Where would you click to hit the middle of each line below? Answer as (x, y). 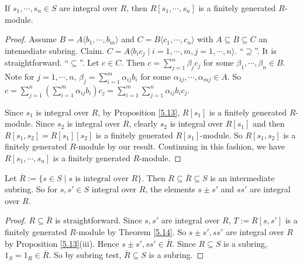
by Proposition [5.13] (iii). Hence (62, 243)
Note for (20, 77)
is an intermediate (242, 177)
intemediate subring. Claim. (55, 50)
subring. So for (31, 189)
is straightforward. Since (99, 220)
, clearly (143, 123)
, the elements (170, 189)
